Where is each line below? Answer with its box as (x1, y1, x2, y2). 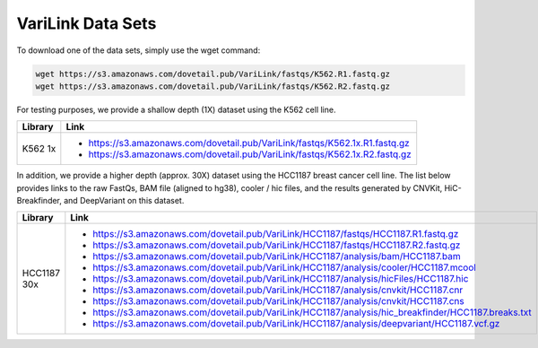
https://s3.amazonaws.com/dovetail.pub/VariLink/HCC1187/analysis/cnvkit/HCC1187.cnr (92, 283, 464, 296)
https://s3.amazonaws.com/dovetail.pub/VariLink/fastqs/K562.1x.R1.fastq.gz (88, 137, 410, 150)
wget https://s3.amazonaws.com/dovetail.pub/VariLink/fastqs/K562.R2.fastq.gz (35, 81, 390, 91)
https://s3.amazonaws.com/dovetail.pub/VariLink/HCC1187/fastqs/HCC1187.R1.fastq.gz (92, 228, 459, 240)
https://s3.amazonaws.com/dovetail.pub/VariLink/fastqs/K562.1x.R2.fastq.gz (88, 148, 412, 161)
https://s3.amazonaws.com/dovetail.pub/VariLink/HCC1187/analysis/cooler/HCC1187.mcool (92, 261, 477, 274)
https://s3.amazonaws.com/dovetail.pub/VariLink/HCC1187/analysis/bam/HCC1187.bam (92, 250, 461, 263)
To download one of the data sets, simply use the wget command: (16, 45, 261, 56)
